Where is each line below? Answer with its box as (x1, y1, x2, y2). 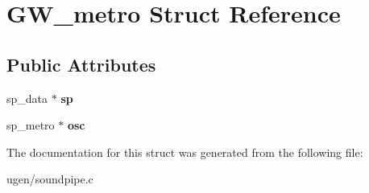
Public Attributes (6, 51, 156, 76)
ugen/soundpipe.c (6, 170, 93, 187)
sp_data (6, 89, 48, 106)
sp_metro (6, 117, 55, 133)
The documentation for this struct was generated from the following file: (6, 143, 363, 160)
